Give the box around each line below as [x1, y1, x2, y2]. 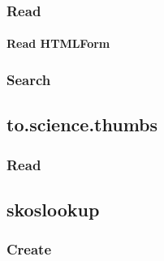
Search [6, 69, 51, 89]
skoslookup [6, 196, 100, 221]
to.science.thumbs [6, 112, 158, 137]
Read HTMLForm [6, 35, 110, 52]
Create [6, 239, 52, 259]
